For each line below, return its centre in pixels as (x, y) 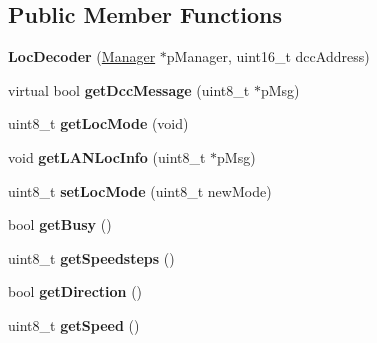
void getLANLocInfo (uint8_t (107, 156)
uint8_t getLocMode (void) (98, 123)
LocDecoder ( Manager (82, 56)
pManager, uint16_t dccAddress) (268, 56)
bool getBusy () (60, 224)
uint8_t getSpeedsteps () (91, 257)
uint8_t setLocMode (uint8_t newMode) (140, 190)
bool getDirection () (75, 291)
